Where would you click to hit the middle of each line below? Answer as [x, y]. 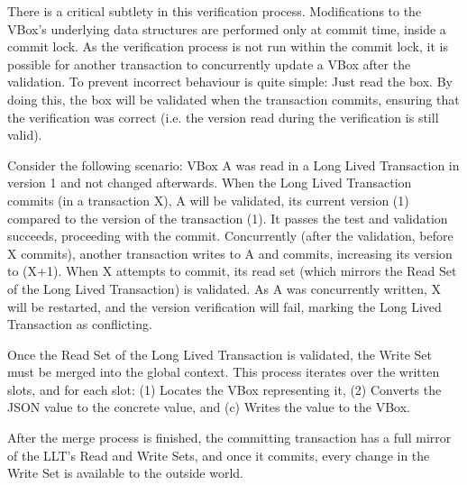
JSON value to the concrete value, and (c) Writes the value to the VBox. [209, 407]
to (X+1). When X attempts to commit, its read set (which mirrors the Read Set [232, 271]
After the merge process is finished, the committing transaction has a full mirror [229, 438]
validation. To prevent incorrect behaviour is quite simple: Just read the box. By [230, 82]
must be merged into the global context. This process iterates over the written [224, 372]
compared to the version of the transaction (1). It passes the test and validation [228, 218]
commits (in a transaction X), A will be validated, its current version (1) [208, 200]
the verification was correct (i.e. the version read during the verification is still [223, 117]
